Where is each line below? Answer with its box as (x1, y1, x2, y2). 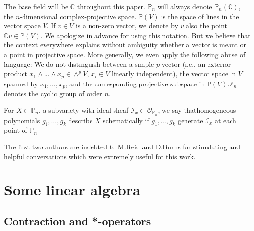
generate (178, 115, 203, 125)
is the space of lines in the (161, 11, 239, 21)
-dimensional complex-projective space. (20, 11, 137, 21)
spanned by (4, 78, 38, 88)
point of (4, 125, 27, 135)
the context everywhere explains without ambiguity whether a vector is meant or (4, 40, 246, 50)
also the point (185, 21, 228, 31)
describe (68, 115, 93, 125)
